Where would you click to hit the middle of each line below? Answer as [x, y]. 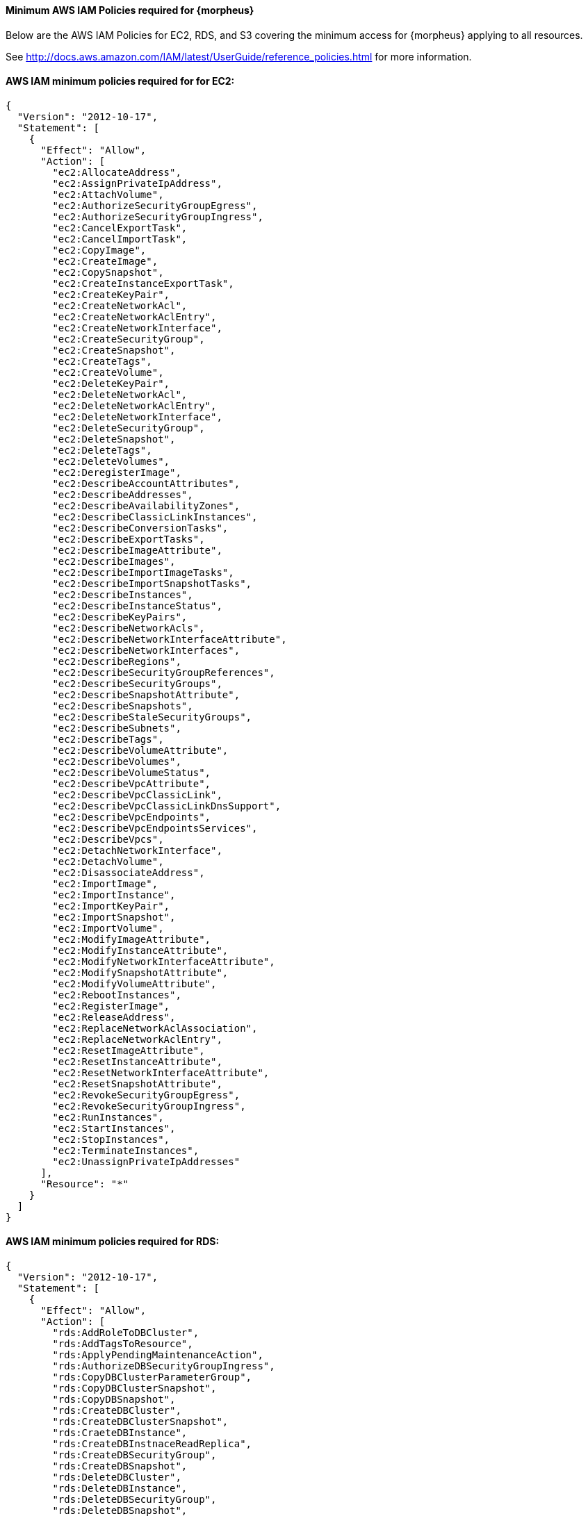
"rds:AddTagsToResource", [123, 1344]
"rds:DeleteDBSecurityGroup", [134, 1500]
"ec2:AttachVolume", [108, 194]
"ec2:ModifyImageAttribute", [132, 939]
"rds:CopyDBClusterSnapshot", [134, 1389]
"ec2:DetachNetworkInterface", [137, 850]
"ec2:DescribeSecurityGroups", [137, 683]
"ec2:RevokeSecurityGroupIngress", [149, 1106]
